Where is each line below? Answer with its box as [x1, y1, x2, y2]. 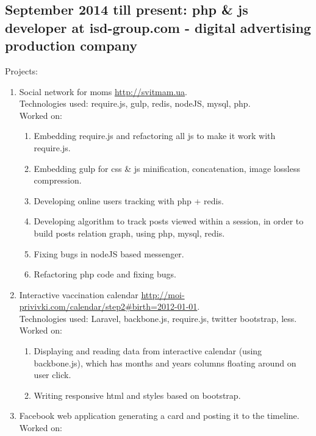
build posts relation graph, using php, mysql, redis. [34, 226, 225, 239]
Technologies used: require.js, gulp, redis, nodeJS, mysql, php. [19, 97, 251, 110]
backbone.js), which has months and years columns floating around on [34, 356, 296, 369]
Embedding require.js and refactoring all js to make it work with [34, 129, 276, 142]
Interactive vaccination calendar [19, 288, 138, 301]
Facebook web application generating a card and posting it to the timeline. [19, 409, 300, 422]
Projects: [5, 64, 38, 77]
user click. [34, 368, 71, 381]
